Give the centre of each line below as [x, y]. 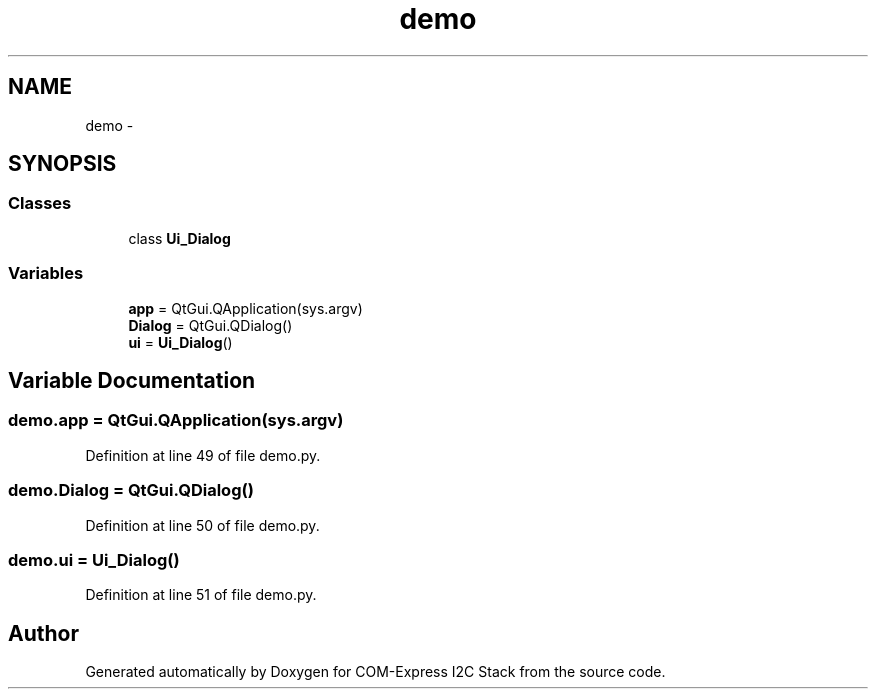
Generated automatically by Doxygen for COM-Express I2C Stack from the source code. [375, 672]
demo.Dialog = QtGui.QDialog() [131, 490]
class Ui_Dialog [179, 238]
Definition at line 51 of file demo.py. [201, 595]
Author [43, 633]
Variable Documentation [132, 380]
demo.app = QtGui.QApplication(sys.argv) [176, 420]
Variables [46, 273]
